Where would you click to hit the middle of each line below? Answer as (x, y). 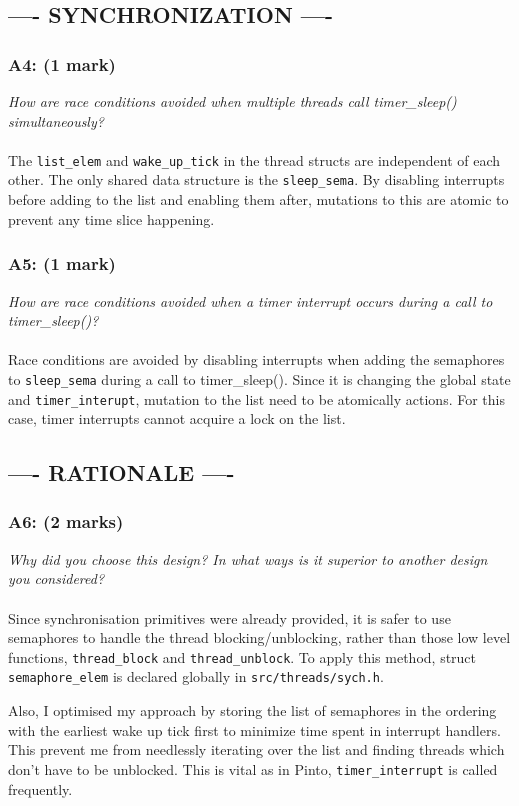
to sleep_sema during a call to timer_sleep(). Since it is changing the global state (259, 378)
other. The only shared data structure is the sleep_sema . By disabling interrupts (256, 179)
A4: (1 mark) (62, 63)
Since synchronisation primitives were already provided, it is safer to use (229, 617)
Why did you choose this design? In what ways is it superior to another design (248, 558)
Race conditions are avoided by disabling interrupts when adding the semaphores (256, 359)
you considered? (56, 578)
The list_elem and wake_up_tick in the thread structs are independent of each (254, 159)
